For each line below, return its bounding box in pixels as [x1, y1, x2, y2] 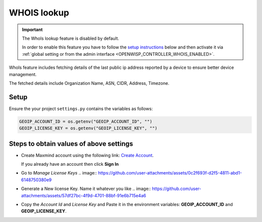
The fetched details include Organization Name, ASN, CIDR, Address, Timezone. [9, 80, 169, 86]
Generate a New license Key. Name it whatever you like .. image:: [21, 186, 151, 191]
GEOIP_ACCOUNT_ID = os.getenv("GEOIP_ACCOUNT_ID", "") [19, 119, 152, 124]
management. [9, 71, 37, 77]
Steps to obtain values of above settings [9, 140, 133, 148]
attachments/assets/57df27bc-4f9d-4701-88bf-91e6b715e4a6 [21, 192, 147, 198]
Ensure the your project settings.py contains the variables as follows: [9, 106, 153, 111]
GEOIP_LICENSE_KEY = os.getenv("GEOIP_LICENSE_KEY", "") [19, 126, 158, 131]
